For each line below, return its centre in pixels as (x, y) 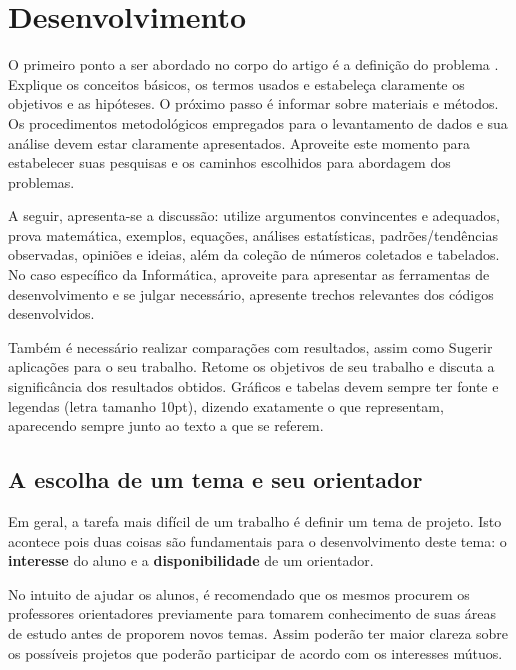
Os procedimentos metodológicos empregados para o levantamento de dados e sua (258, 122)
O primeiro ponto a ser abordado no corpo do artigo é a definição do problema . (253, 64)
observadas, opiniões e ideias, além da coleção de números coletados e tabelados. (254, 254)
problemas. (41, 181)
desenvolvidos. (51, 313)
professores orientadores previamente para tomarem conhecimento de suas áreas (252, 613)
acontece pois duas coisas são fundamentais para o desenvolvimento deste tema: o (257, 540)
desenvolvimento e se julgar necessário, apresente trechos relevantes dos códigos (251, 293)
